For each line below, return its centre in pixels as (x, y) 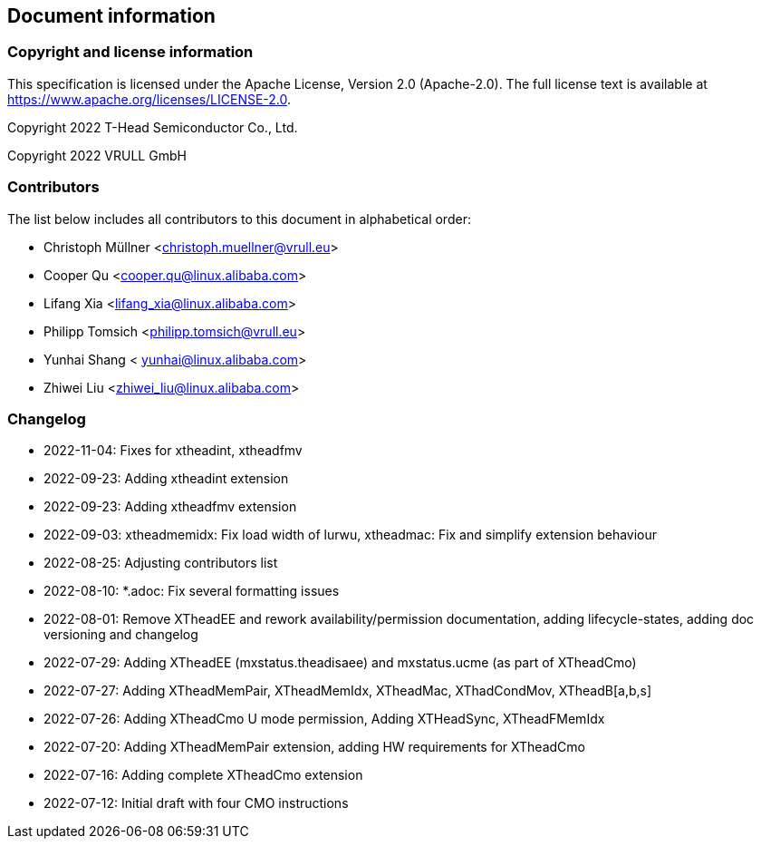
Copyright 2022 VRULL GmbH (97, 155)
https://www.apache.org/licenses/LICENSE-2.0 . (149, 99)
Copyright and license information (130, 52)
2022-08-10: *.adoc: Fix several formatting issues (192, 591)
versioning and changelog (121, 635)
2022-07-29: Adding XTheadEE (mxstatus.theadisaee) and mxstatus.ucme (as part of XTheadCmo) (340, 663)
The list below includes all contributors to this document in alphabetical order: (239, 219)
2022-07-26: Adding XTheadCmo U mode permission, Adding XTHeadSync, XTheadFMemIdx (324, 719)
